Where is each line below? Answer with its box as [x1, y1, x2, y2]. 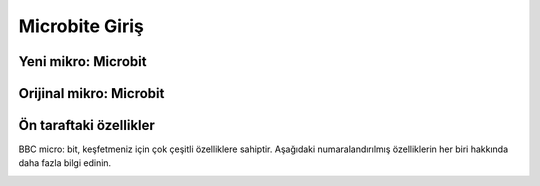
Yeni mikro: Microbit [18, 53, 147, 70]
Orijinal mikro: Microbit [18, 85, 165, 102]
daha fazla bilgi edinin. [18, 157, 112, 169]
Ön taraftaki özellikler [18, 117, 155, 134]
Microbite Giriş [18, 15, 144, 37]
